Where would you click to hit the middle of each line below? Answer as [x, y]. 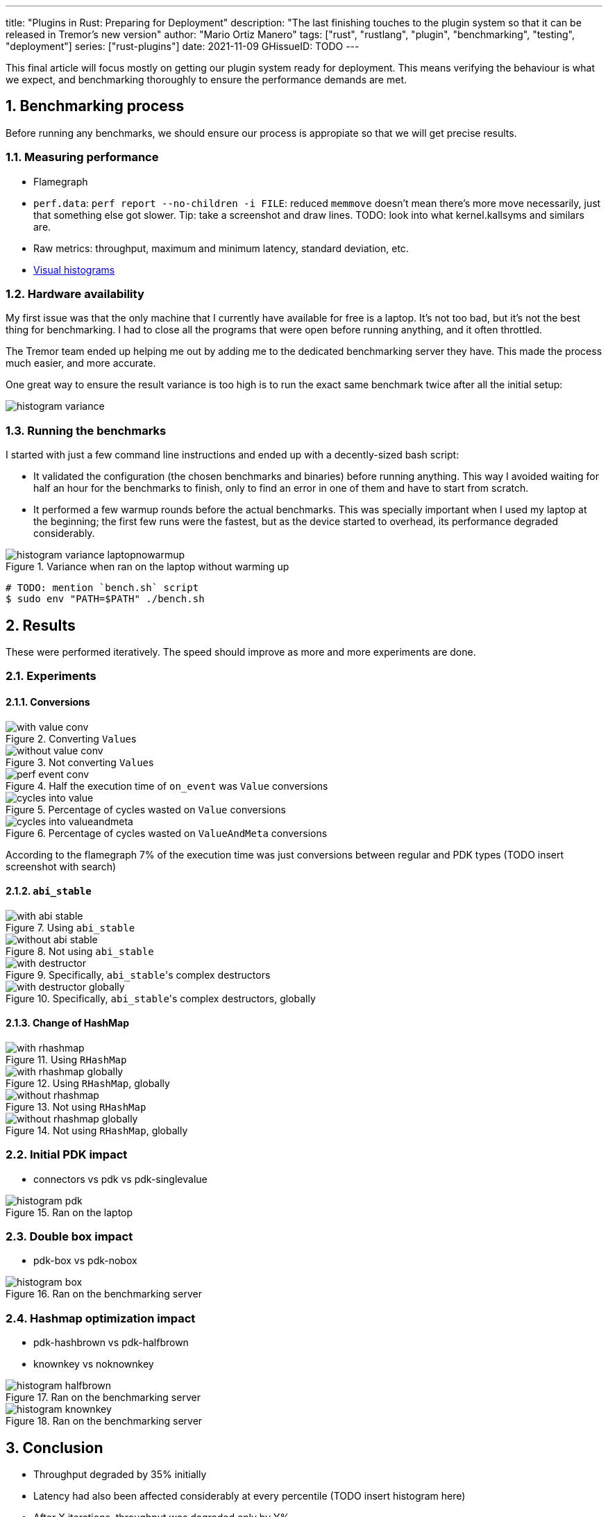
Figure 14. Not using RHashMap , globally [97, 1130]
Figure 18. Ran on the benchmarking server [104, 1421]
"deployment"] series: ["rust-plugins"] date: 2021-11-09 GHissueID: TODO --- [183, 46]
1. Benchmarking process [95, 106]
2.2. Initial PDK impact [67, 1155]
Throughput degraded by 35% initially [120, 1475]
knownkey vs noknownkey [94, 1364]
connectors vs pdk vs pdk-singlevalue [120, 1179]
